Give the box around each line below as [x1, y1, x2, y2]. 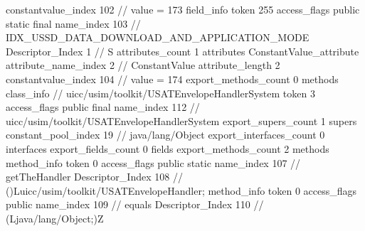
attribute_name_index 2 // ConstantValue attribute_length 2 [6, 58, 280, 72]
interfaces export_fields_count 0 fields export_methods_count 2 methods [6, 141, 329, 156]
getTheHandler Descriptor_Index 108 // [6, 169, 183, 184]
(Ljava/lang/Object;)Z [6, 210, 104, 225]
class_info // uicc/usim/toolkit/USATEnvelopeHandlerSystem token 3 [6, 85, 315, 100]
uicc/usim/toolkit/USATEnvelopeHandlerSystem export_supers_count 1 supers [6, 113, 357, 128]
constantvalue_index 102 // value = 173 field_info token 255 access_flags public [6, 2, 360, 16]
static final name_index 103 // [6, 16, 141, 31]
